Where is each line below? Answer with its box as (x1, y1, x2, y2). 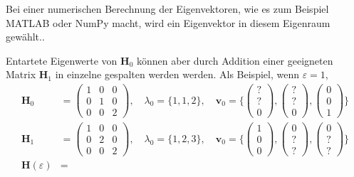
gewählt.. (6, 29, 45, 44)
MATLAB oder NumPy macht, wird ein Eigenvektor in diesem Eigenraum (6, 15, 330, 30)
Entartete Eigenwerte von (6, 53, 118, 68)
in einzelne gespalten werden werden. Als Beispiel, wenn (55, 67, 299, 82)
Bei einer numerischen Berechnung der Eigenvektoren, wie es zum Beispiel (6, 1, 329, 16)
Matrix (6, 67, 36, 82)
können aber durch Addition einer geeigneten (137, 53, 333, 68)
